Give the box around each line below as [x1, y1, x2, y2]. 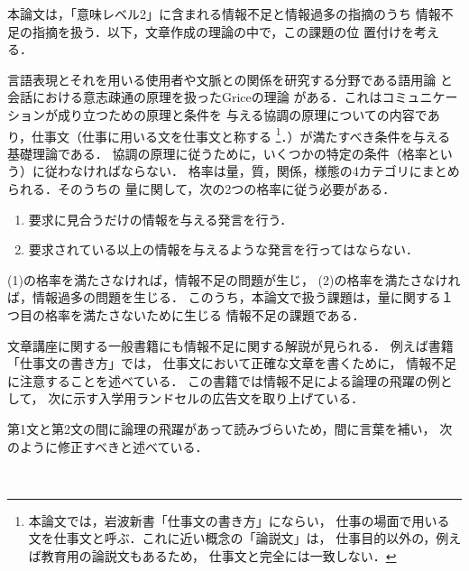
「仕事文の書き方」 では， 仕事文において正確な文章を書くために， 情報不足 [7, 354, 457, 373]
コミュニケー [382, 87, 458, 106]
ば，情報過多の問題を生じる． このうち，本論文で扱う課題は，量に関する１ [7, 288, 454, 307]
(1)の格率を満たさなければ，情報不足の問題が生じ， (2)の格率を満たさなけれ [7, 270, 461, 289]
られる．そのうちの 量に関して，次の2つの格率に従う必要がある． [7, 180, 396, 198]
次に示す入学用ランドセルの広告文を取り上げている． [48, 389, 364, 408]
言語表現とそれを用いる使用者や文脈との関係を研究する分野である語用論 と [7, 69, 453, 88]
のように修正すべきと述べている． [7, 437, 208, 456]
